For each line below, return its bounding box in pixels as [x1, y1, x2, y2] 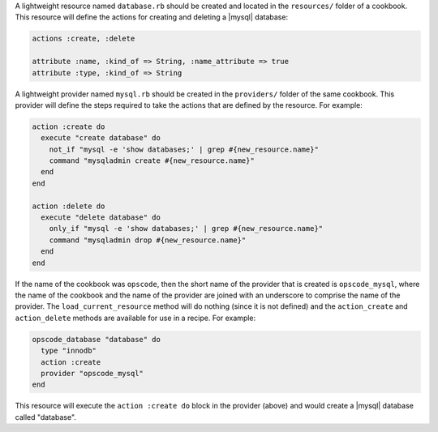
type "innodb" [41, 346, 97, 356]
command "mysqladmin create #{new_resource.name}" [49, 156, 255, 165]
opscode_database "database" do [32, 335, 161, 344]
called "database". [15, 412, 77, 421]
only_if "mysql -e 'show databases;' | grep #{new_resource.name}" [49, 224, 324, 233]
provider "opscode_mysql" [41, 369, 144, 378]
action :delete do [32, 201, 105, 211]
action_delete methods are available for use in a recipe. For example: [15, 313, 256, 323]
